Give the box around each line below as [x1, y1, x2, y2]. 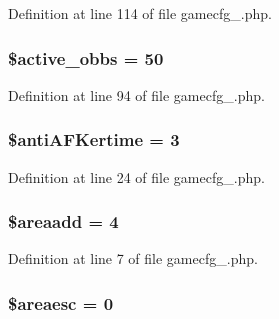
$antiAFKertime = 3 [8, 127, 180, 152]
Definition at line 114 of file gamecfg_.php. [8, 3, 272, 23]
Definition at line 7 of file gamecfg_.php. [8, 248, 258, 269]
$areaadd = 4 [8, 209, 119, 234]
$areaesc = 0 [8, 290, 114, 315]
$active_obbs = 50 [8, 45, 164, 70]
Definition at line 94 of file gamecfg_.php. [8, 84, 265, 105]
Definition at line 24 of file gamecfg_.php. [8, 166, 265, 187]
